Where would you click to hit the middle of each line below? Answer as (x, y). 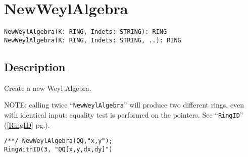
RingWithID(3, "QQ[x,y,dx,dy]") (58, 149)
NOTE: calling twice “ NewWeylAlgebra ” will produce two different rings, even (124, 105)
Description (35, 66)
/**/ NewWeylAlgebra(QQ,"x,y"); (58, 141)
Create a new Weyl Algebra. (48, 88)
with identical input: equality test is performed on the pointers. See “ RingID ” (124, 114)
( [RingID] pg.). (27, 124)
